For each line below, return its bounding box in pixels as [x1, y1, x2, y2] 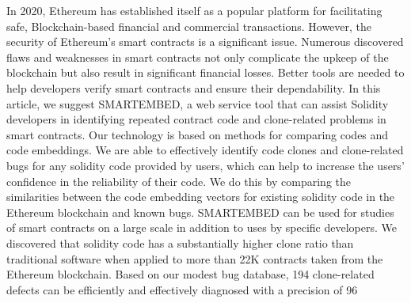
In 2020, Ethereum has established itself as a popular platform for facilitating [6, 2, 382, 18]
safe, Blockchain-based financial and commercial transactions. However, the [6, 17, 372, 34]
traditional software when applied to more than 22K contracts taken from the [6, 250, 383, 267]
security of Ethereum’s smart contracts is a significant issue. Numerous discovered [6, 33, 404, 50]
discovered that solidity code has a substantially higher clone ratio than [6, 234, 354, 251]
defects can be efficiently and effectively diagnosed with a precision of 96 [6, 281, 358, 297]
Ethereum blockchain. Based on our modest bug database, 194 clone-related [6, 266, 375, 282]
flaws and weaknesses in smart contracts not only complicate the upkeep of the [6, 48, 389, 65]
